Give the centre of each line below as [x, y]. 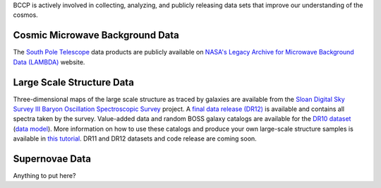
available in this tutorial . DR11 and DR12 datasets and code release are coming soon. [135, 139]
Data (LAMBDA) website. [49, 62]
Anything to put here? [44, 176]
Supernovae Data [52, 159]
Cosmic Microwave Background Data [96, 35]
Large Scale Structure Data [73, 82]
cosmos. [25, 15]
